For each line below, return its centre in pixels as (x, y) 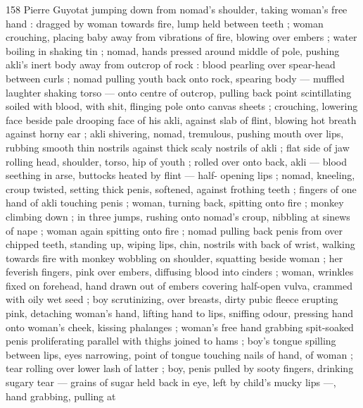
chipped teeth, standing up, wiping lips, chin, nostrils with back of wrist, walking (180, 244)
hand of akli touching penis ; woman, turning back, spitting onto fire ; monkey (175, 203)
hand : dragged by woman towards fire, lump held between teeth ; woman (165, 23)
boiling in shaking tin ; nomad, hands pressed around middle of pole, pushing (173, 50)
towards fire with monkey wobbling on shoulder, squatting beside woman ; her (174, 258)
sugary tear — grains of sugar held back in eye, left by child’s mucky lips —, (171, 382)
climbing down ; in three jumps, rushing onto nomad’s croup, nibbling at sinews (178, 216)
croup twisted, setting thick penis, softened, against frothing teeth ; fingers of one (181, 188)
